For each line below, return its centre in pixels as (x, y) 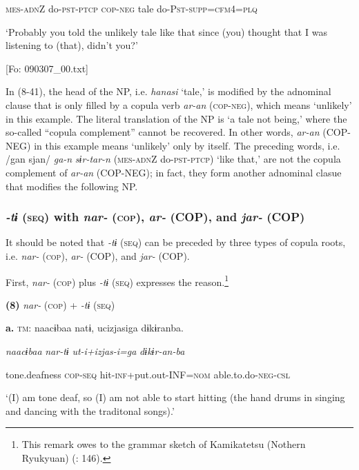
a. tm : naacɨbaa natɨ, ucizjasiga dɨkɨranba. (95, 328)
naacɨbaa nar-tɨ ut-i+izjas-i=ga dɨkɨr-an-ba (95, 350)
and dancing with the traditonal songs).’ (90, 410)
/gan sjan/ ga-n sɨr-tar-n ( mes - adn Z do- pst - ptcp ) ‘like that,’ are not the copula (173, 159)
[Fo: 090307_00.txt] (47, 68)
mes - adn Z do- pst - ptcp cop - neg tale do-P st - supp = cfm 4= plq (132, 8)
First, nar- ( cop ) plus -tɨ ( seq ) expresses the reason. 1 (117, 280)
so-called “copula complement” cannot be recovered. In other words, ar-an (163, 132)
